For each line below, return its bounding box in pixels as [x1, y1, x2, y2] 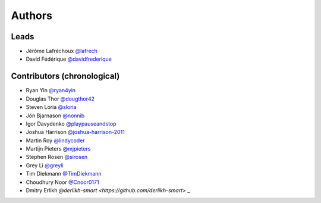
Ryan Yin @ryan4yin [26, 87, 76, 94]
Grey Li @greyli [26, 161, 64, 169]
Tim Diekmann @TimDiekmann [26, 170, 102, 177]
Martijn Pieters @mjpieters [26, 145, 91, 152]
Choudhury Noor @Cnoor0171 [26, 179, 99, 186]
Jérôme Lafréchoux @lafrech [26, 48, 98, 55]
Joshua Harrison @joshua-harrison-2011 [26, 129, 125, 136]
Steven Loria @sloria [26, 104, 77, 111]
